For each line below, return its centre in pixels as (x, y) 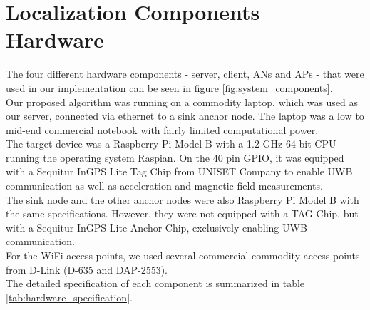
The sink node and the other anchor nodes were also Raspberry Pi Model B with (183, 199)
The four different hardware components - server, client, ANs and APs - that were (185, 74)
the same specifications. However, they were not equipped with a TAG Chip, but (182, 213)
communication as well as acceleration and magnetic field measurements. (164, 186)
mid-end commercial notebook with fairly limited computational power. (162, 129)
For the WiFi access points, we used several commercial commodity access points (183, 255)
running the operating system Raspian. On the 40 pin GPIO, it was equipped (175, 157)
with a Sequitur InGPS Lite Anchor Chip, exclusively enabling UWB (156, 227)
